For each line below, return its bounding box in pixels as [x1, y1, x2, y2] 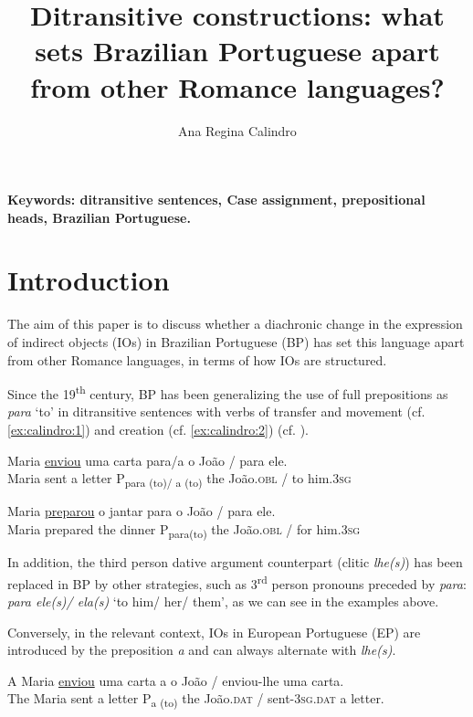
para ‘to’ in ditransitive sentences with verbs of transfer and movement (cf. [7, 402, 426, 421]
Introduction [7, 261, 170, 299]
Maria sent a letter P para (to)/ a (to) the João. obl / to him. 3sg [7, 469, 352, 490]
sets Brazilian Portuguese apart [35, 32, 440, 69]
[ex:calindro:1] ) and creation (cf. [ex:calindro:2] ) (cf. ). [7, 420, 309, 439]
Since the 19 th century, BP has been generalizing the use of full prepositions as [7, 382, 448, 403]
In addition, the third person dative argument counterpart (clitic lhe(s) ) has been [7, 553, 463, 572]
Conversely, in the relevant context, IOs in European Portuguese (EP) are [7, 622, 421, 641]
